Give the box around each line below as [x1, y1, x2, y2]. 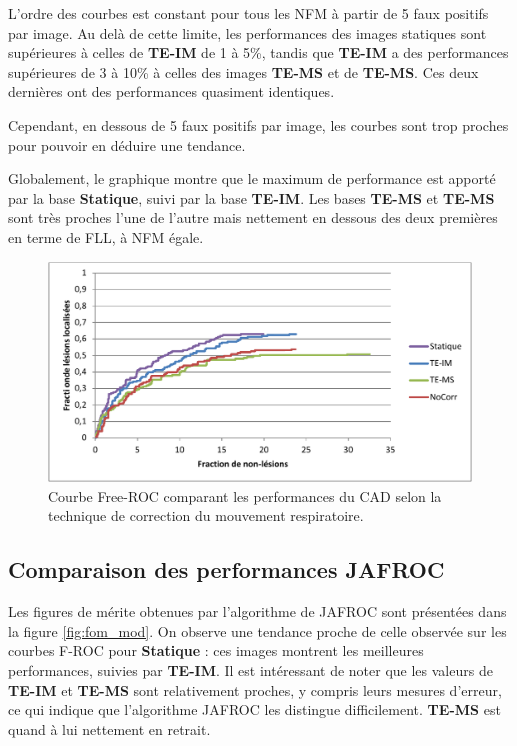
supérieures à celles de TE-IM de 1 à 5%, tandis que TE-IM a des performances [8, 42, 509, 63]
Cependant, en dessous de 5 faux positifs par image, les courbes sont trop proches [8, 114, 509, 135]
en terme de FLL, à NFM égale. [8, 226, 204, 247]
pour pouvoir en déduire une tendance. [8, 134, 246, 155]
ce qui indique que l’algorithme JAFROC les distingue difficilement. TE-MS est [8, 699, 501, 720]
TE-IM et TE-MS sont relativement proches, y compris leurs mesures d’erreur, [8, 679, 502, 700]
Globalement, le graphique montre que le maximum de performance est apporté [8, 168, 496, 189]
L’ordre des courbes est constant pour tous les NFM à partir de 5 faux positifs [8, 3, 489, 23]
